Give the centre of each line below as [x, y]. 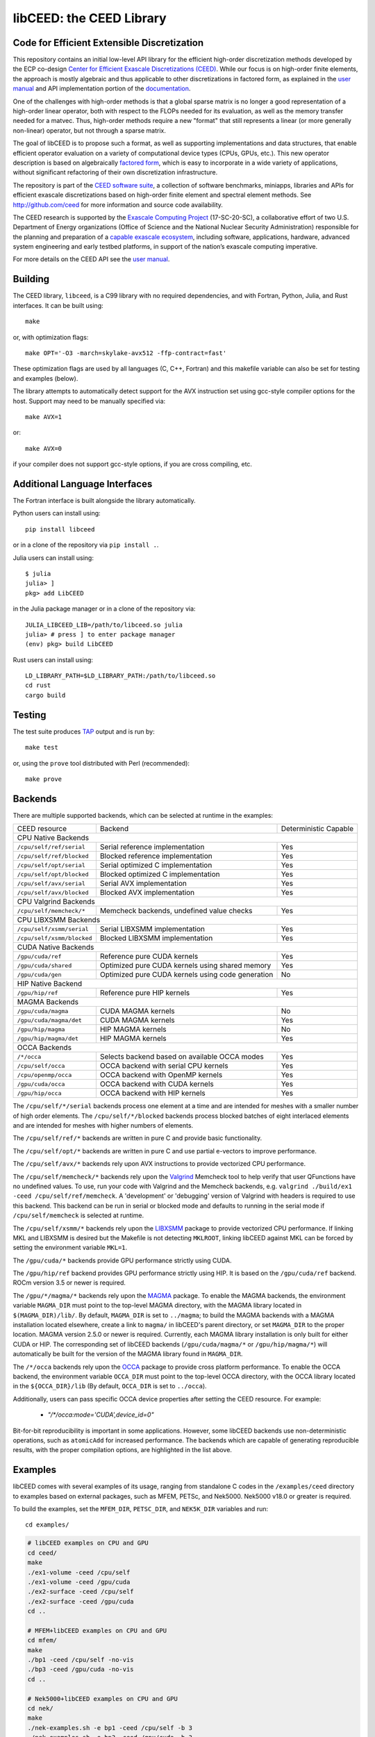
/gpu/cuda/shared [44, 965]
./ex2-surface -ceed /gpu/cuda [81, 1601]
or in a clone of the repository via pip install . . [86, 545]
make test [42, 748]
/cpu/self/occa [41, 1065]
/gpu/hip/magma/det [48, 1038]
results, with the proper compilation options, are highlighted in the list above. [123, 1450]
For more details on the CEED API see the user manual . [91, 259]
